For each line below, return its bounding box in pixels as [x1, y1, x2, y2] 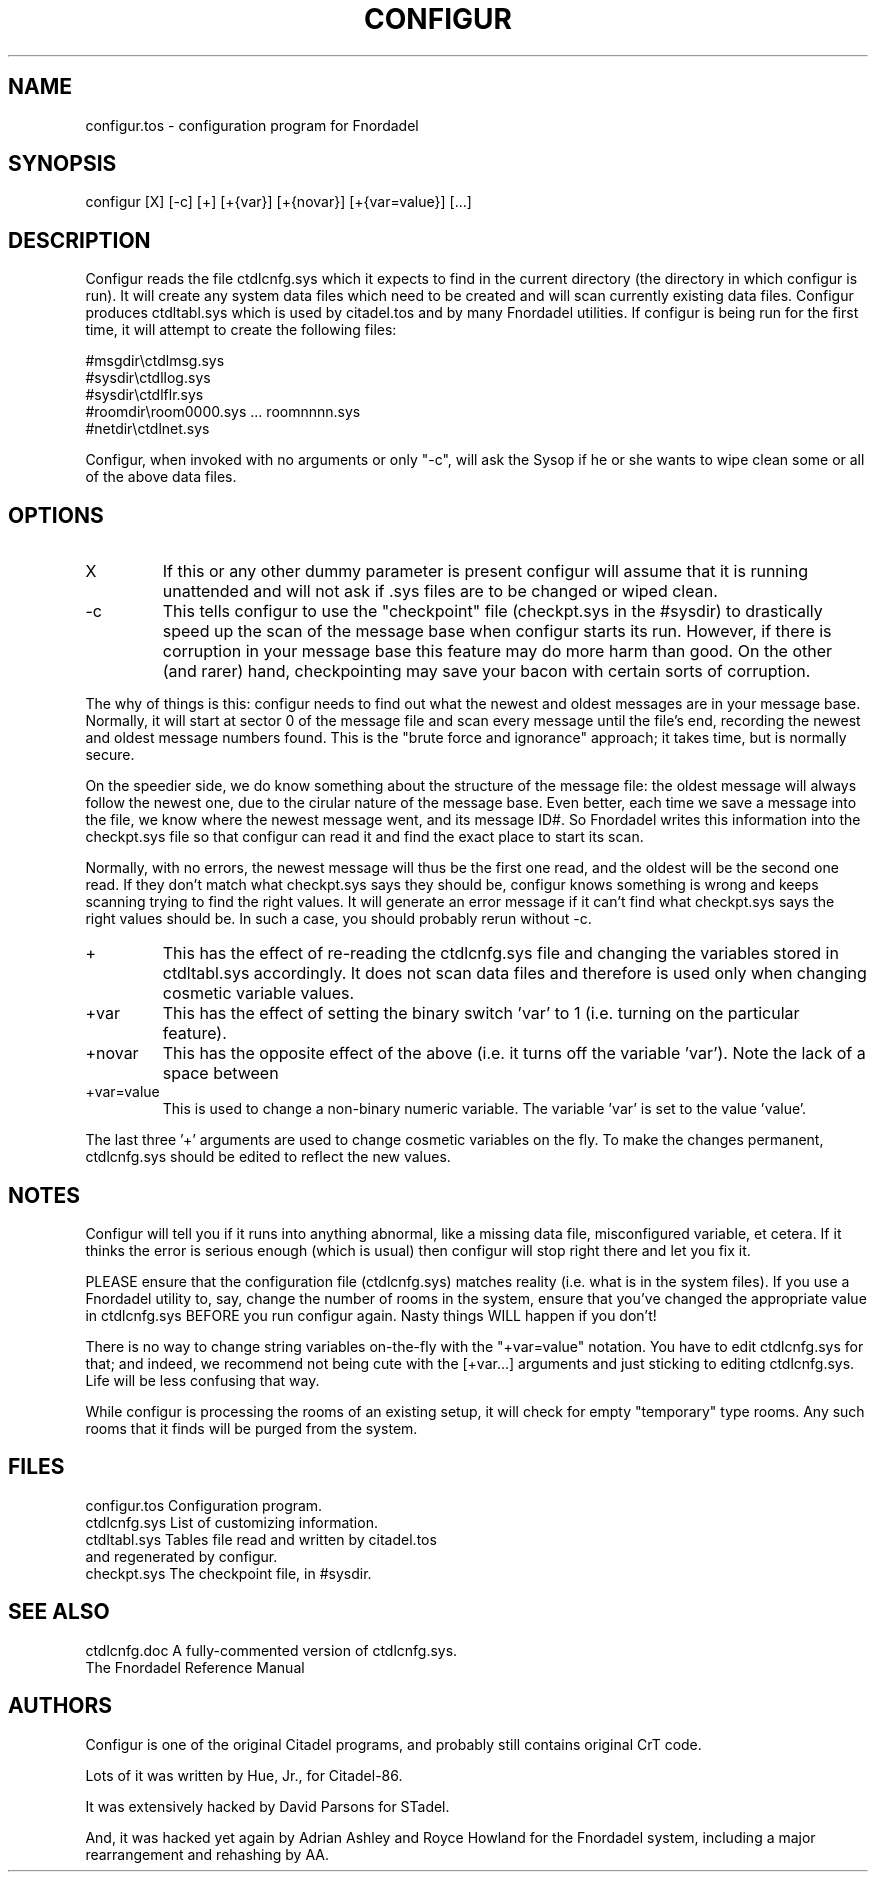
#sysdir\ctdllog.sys [85, 369, 211, 387]
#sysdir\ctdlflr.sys [85, 386, 204, 404]
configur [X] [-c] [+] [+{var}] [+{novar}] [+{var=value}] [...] [85, 193, 472, 211]
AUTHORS [8, 1693, 113, 1719]
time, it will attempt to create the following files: [85, 321, 397, 339]
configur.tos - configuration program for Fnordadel [85, 116, 419, 134]
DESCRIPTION [8, 227, 151, 253]
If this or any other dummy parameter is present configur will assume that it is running [162, 561, 808, 582]
